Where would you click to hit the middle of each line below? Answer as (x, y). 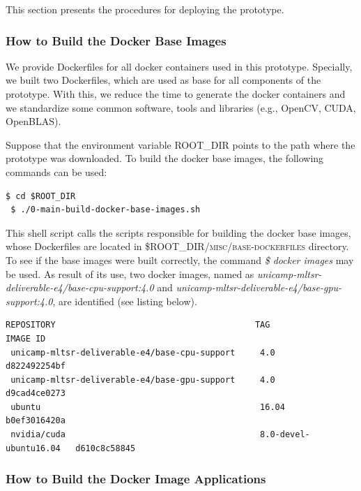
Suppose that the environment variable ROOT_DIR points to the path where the (180, 144)
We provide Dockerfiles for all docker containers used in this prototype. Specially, (179, 66)
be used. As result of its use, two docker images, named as (130, 273)
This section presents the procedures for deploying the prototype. (145, 9)
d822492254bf (36, 366)
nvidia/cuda (38, 435)
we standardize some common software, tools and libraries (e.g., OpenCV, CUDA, (181, 107)
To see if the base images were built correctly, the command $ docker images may (180, 259)
